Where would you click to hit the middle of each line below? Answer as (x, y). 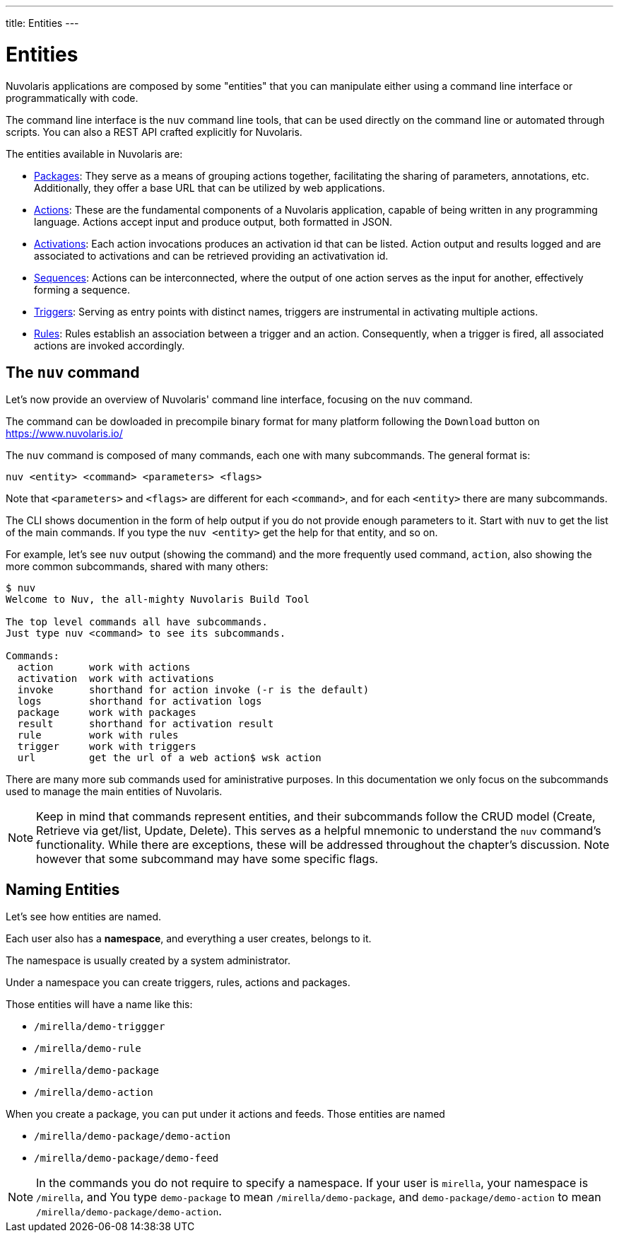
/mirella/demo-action (94, 1093)
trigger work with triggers (107, 747)
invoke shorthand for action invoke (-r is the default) (193, 690)
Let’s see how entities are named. (84, 917)
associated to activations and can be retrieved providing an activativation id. (211, 255)
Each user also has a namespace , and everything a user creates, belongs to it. (189, 939)
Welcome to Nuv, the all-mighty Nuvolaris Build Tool (158, 600)
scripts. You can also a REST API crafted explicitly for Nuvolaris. (154, 132)
